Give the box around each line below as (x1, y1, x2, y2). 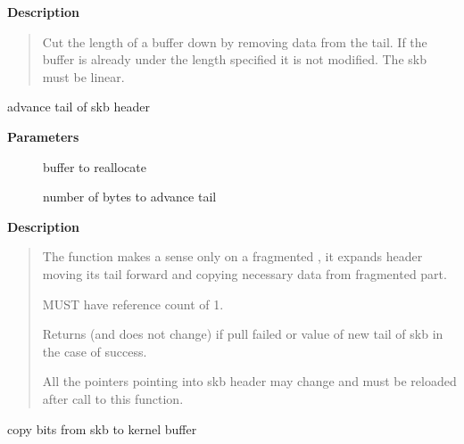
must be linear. (42, 67, 125, 86)
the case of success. (42, 341, 147, 360)
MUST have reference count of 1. (42, 294, 224, 313)
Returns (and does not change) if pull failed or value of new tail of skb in (42, 325, 443, 343)
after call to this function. (42, 389, 184, 407)
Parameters (7, 127, 79, 145)
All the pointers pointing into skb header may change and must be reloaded (42, 372, 457, 391)
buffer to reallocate (43, 157, 146, 176)
